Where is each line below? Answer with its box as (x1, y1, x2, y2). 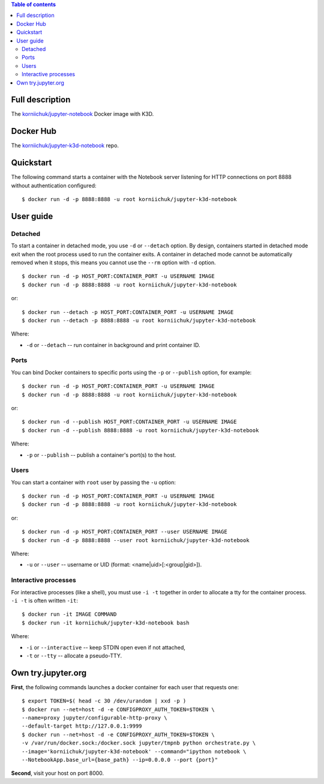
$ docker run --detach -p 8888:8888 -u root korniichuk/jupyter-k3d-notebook (22, 317, 256, 324)
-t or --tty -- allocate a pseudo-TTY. (26, 652, 122, 659)
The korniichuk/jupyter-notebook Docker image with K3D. (11, 110, 154, 118)
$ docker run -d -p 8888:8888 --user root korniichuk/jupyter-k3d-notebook (22, 537, 250, 543)
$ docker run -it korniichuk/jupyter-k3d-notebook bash (22, 619, 190, 626)
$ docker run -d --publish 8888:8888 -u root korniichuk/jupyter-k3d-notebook (22, 427, 259, 433)
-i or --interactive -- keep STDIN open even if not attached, (26, 644, 186, 651)
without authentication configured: (11, 182, 97, 189)
